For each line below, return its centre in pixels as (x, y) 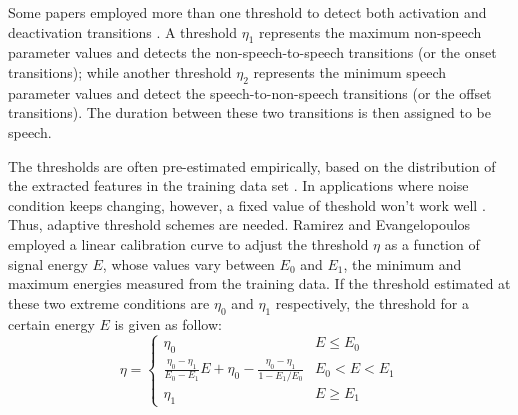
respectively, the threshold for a (372, 302)
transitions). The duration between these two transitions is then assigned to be (249, 112)
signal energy (48, 263)
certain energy (51, 323)
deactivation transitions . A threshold (123, 31)
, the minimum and (402, 263)
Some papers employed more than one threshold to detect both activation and (247, 12)
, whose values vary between (188, 263)
